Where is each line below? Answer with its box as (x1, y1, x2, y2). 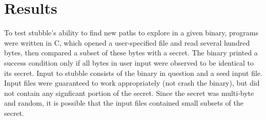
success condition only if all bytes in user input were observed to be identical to (4, 57, 254, 68)
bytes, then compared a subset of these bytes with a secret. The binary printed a (4, 47, 258, 58)
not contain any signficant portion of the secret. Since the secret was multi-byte (4, 87, 254, 98)
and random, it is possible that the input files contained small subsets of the (4, 97, 243, 108)
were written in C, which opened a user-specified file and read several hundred (4, 37, 250, 48)
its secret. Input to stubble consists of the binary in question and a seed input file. (4, 67, 262, 78)
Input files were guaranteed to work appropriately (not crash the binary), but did (4, 77, 260, 88)
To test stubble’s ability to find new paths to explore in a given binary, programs (4, 27, 259, 38)
